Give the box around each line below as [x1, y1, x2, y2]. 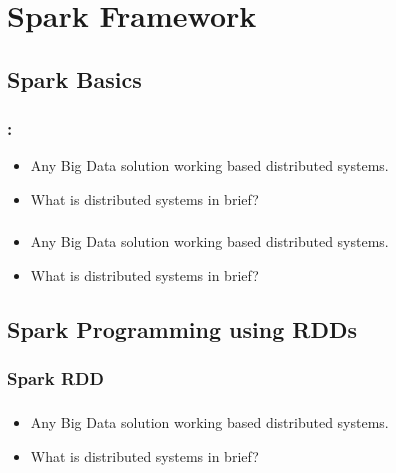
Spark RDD [7, 366, 104, 391]
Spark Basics [7, 63, 142, 94]
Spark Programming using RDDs [7, 314, 357, 345]
